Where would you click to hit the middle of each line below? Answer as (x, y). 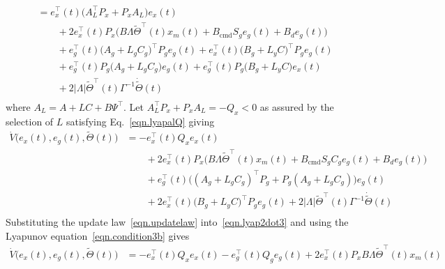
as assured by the (297, 106)
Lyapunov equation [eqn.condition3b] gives (98, 235)
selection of (30, 121)
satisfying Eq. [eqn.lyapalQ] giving (141, 121)
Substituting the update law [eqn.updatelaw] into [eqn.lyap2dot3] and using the (177, 221)
